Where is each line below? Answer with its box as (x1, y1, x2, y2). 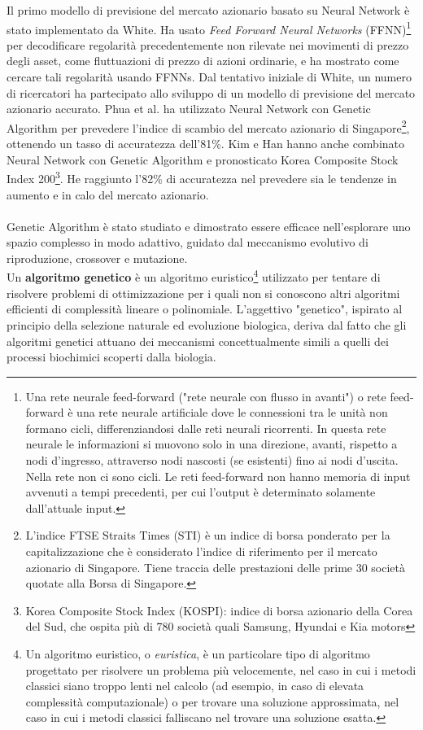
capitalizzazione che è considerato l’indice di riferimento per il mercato (25, 543, 377, 560)
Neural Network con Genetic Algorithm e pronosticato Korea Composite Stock (7, 151, 399, 168)
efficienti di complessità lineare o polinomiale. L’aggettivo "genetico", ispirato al (7, 300, 403, 317)
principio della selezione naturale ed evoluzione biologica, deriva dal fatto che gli (7, 316, 407, 333)
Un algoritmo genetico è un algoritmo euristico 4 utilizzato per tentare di (7, 266, 381, 286)
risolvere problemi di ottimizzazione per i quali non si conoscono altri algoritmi (7, 284, 400, 301)
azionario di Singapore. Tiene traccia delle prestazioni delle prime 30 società (25, 558, 406, 575)
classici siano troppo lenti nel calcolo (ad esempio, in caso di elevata (25, 677, 364, 694)
